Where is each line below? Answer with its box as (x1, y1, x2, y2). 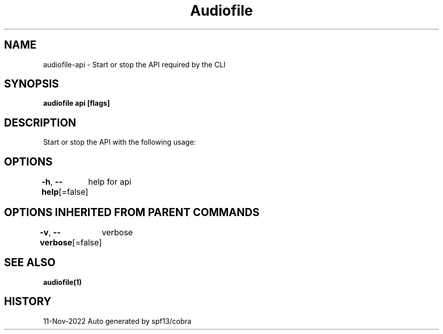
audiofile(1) (43, 277, 82, 286)
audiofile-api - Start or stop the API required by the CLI (43, 60, 226, 69)
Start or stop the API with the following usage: (43, 138, 196, 147)
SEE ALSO (4, 256, 56, 269)
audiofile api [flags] (43, 99, 110, 108)
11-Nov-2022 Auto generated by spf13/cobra (43, 316, 192, 325)
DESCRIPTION (4, 116, 76, 129)
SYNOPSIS (4, 77, 59, 91)
